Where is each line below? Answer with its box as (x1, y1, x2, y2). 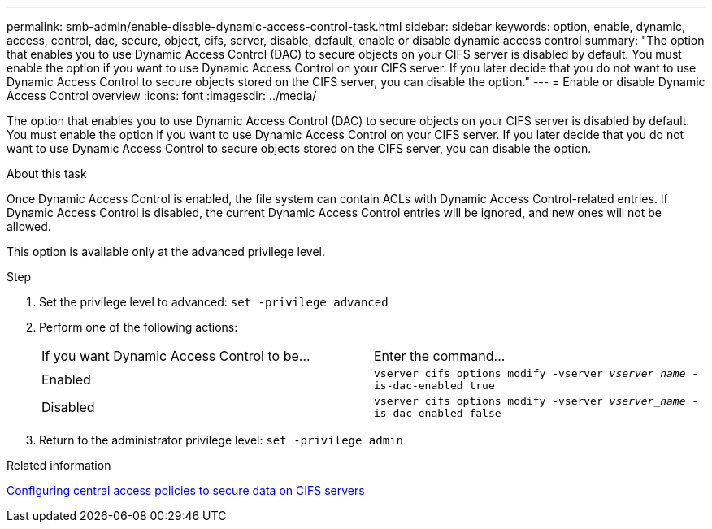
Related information (7, 458, 111, 472)
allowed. (7, 219, 51, 233)
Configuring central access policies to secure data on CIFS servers (7, 483, 365, 497)
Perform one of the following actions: (39, 320, 238, 334)
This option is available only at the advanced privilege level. (7, 245, 326, 258)
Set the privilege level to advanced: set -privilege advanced (39, 295, 389, 309)
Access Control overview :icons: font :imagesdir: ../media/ (7, 89, 317, 102)
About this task (7, 167, 87, 180)
